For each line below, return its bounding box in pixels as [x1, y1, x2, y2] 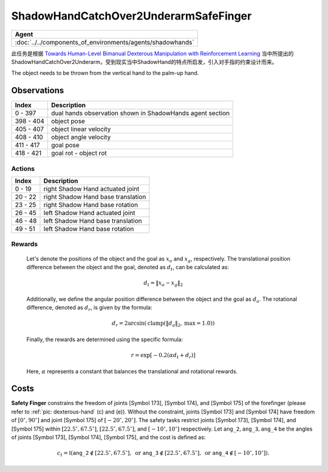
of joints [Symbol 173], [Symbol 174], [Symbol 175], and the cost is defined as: [11, 434, 206, 441]
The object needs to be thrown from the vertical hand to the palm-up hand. [11, 69, 199, 77]
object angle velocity [51, 133, 111, 141]
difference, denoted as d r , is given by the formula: [26, 304, 152, 312]
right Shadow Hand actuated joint [43, 185, 140, 193]
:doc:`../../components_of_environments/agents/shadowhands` [15, 38, 194, 46]
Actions [11, 164, 35, 173]
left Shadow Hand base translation [43, 216, 142, 225]
